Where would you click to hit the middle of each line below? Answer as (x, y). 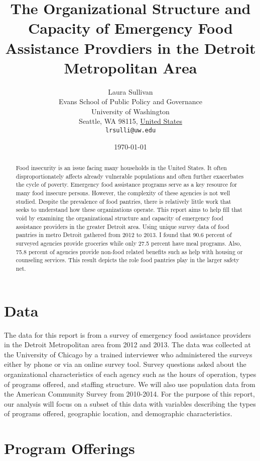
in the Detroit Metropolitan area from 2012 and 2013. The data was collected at (127, 344)
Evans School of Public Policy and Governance (131, 101)
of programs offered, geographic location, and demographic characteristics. (118, 413)
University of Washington (131, 111)
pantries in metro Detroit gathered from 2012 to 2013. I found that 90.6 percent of (124, 235)
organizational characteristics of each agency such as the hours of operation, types (130, 374)
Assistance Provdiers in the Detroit (131, 48)
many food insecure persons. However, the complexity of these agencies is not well (123, 193)
